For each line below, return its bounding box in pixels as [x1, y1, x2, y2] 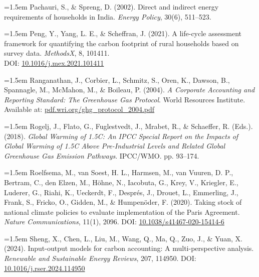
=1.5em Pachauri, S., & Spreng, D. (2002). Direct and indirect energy [4, 2, 219, 12]
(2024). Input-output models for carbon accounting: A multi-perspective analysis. [4, 243, 254, 253]
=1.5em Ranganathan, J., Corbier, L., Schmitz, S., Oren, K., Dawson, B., [4, 74, 230, 85]
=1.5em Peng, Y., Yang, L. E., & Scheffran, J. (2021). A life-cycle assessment [4, 28, 241, 39]
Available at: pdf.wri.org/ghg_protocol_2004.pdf [4, 104, 155, 114]
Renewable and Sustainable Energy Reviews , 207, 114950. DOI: [4, 253, 196, 263]
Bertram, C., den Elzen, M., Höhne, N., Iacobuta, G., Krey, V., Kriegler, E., [4, 177, 238, 187]
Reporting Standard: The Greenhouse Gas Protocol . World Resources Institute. [4, 94, 245, 104]
